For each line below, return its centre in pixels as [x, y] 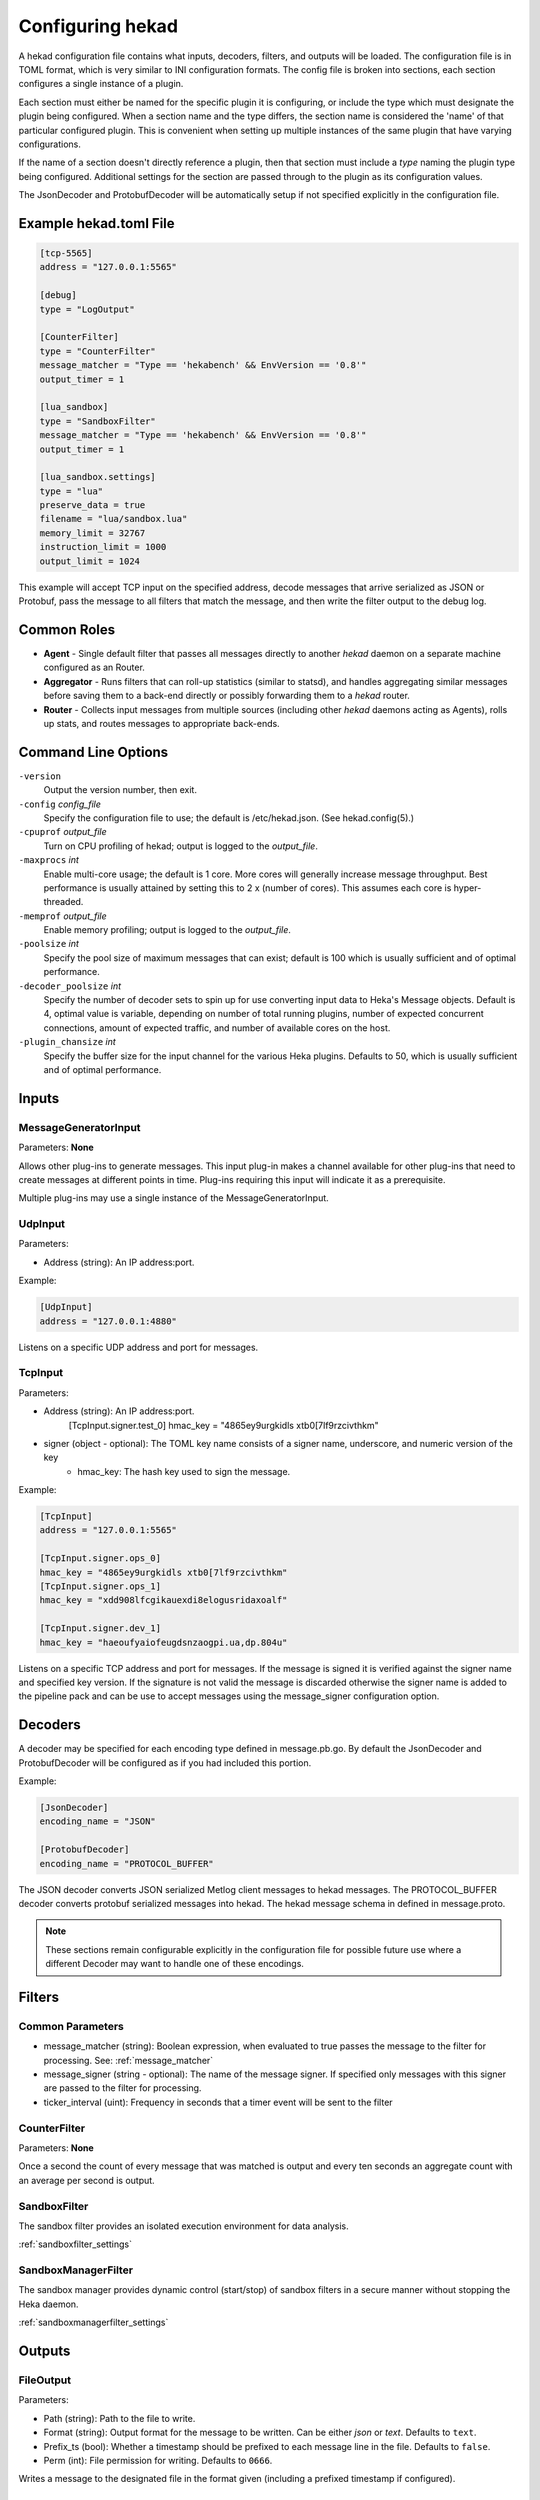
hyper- [467, 887]
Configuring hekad [98, 26]
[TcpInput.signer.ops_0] [100, 1558]
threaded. [63, 902]
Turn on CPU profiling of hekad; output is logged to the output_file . [181, 846]
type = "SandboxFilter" [98, 421]
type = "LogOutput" [87, 309]
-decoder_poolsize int [70, 986]
